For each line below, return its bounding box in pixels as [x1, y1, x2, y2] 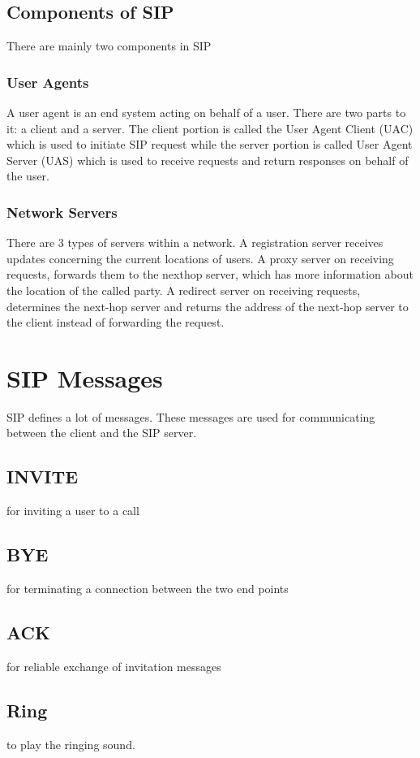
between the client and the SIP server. [6, 424, 197, 441]
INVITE [6, 464, 79, 489]
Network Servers [6, 201, 118, 222]
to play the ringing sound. [6, 735, 135, 752]
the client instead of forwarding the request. [6, 314, 225, 331]
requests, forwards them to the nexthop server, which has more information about [6, 266, 414, 283]
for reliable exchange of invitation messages [6, 657, 221, 674]
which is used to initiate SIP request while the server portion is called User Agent [6, 136, 413, 153]
